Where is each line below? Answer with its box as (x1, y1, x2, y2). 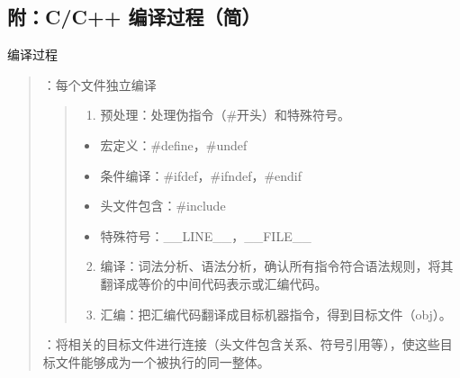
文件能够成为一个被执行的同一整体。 (55, 352, 270, 371)
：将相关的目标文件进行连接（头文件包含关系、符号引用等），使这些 (42, 335, 440, 354)
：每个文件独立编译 (42, 75, 157, 94)
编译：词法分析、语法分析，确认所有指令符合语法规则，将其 (100, 256, 454, 275)
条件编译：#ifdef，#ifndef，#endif (100, 166, 302, 184)
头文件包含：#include (100, 196, 226, 215)
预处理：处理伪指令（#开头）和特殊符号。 (100, 105, 351, 124)
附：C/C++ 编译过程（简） (7, 3, 261, 31)
